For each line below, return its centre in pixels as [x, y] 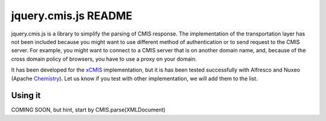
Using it [26, 95]
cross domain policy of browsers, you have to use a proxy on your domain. [104, 59]
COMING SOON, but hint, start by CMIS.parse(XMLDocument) [88, 110]
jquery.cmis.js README [72, 16]
